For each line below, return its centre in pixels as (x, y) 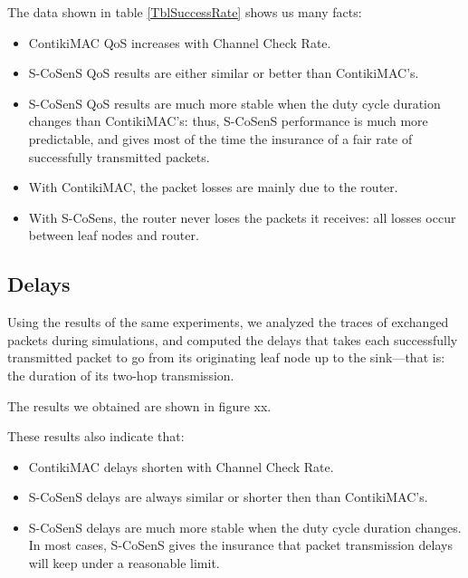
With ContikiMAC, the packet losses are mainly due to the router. (213, 187)
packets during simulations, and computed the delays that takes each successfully (233, 339)
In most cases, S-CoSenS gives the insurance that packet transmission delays (240, 545)
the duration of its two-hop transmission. (121, 375)
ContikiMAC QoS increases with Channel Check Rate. (180, 42)
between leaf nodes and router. (114, 235)
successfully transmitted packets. (119, 156)
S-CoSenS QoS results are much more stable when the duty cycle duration (234, 103)
